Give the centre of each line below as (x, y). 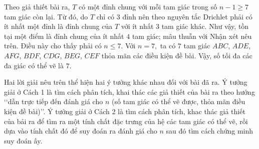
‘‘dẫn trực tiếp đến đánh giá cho (54, 101)
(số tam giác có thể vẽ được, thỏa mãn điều (178, 101)
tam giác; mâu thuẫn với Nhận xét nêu (192, 36)
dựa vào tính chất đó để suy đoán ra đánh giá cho (81, 131)
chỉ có (105, 16)
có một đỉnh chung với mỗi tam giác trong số (148, 6)
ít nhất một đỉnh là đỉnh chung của (58, 26)
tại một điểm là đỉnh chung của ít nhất (64, 36)
